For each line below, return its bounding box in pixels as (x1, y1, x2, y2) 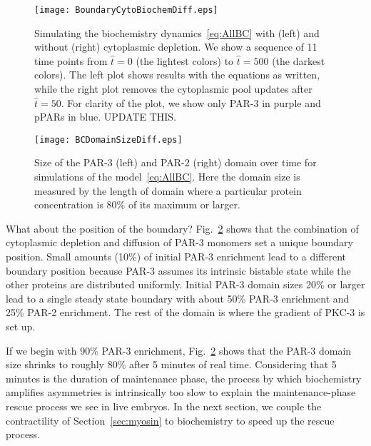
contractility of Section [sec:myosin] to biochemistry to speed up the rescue (6, 412, 335, 427)
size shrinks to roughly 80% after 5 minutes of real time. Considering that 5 (6, 357, 337, 372)
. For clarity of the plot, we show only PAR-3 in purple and (61, 95, 321, 110)
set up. (6, 319, 36, 333)
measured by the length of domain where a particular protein (34, 183, 302, 198)
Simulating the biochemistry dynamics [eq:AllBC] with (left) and (34, 25, 320, 40)
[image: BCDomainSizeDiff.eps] (34, 134, 183, 145)
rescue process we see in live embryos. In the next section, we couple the (6, 398, 322, 413)
